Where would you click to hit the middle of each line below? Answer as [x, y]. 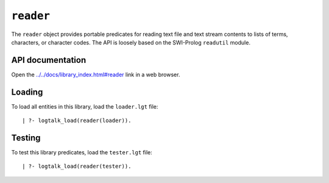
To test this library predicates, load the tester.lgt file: [82, 152]
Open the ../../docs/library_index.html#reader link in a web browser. [96, 74]
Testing [26, 138]
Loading [27, 92]
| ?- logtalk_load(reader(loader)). [77, 121]
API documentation [49, 60]
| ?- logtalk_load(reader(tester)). [77, 167]
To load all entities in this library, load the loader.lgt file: [85, 106]
